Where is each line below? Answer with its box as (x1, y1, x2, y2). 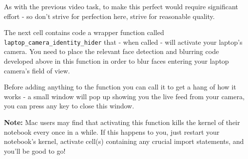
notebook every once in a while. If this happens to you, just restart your (4, 126, 220, 137)
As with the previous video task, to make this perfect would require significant (4, 1, 238, 11)
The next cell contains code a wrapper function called (4, 27, 164, 37)
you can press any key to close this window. (4, 101, 134, 111)
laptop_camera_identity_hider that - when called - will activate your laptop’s (4, 36, 243, 47)
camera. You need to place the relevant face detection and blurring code (4, 46, 219, 56)
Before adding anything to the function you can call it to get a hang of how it (4, 82, 236, 92)
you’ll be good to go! (4, 145, 66, 156)
